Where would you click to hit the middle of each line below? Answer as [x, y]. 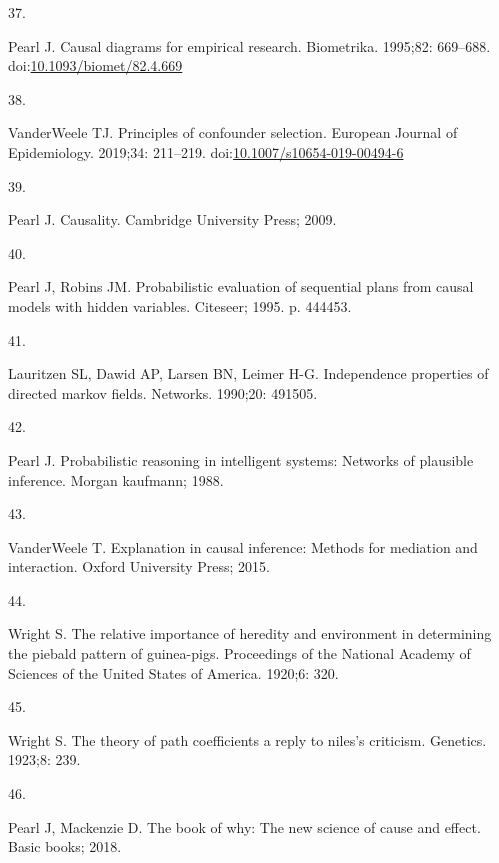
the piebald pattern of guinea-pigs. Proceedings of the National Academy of [239, 653]
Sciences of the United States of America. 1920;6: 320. [173, 672]
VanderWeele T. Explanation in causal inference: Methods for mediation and [243, 546]
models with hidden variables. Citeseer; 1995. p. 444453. [180, 305]
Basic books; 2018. [65, 846]
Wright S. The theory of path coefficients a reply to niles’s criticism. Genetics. [247, 739]
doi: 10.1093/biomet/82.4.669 [95, 65]
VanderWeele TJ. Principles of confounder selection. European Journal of [233, 132]
